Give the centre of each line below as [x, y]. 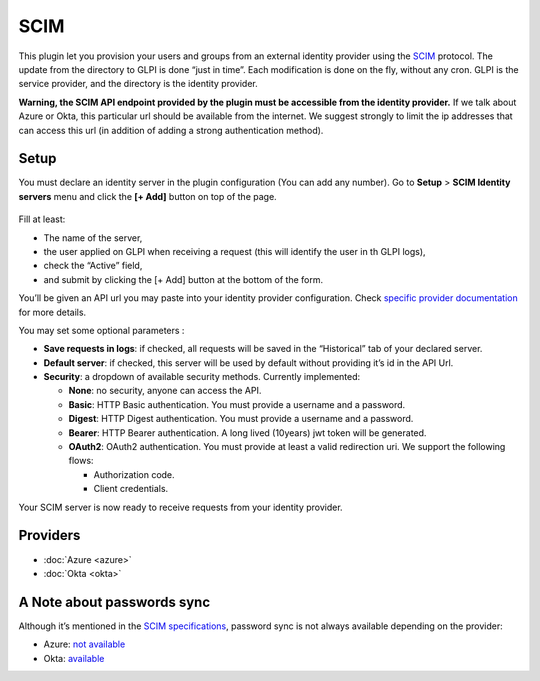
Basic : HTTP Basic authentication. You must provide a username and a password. [237, 404]
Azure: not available [84, 644]
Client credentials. [131, 489]
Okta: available [74, 658]
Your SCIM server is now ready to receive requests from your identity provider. [181, 507]
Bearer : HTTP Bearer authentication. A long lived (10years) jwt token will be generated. [247, 432]
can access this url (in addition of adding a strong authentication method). [171, 130]
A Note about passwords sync [114, 601]
